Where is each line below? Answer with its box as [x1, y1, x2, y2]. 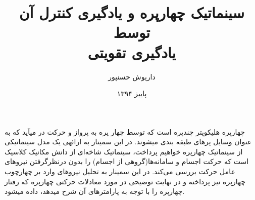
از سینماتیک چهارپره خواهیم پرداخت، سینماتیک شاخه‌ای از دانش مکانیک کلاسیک [5, 146, 243, 156]
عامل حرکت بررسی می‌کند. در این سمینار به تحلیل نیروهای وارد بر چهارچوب [5, 166, 235, 177]
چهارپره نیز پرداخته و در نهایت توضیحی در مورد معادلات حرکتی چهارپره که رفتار [5, 176, 246, 186]
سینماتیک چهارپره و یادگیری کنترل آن [19, 2, 244, 23]
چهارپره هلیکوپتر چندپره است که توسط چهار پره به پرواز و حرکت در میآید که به [5, 126, 245, 137]
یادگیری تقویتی [87, 42, 176, 62]
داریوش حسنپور [108, 71, 156, 82]
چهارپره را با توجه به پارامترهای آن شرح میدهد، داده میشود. [5, 186, 185, 196]
